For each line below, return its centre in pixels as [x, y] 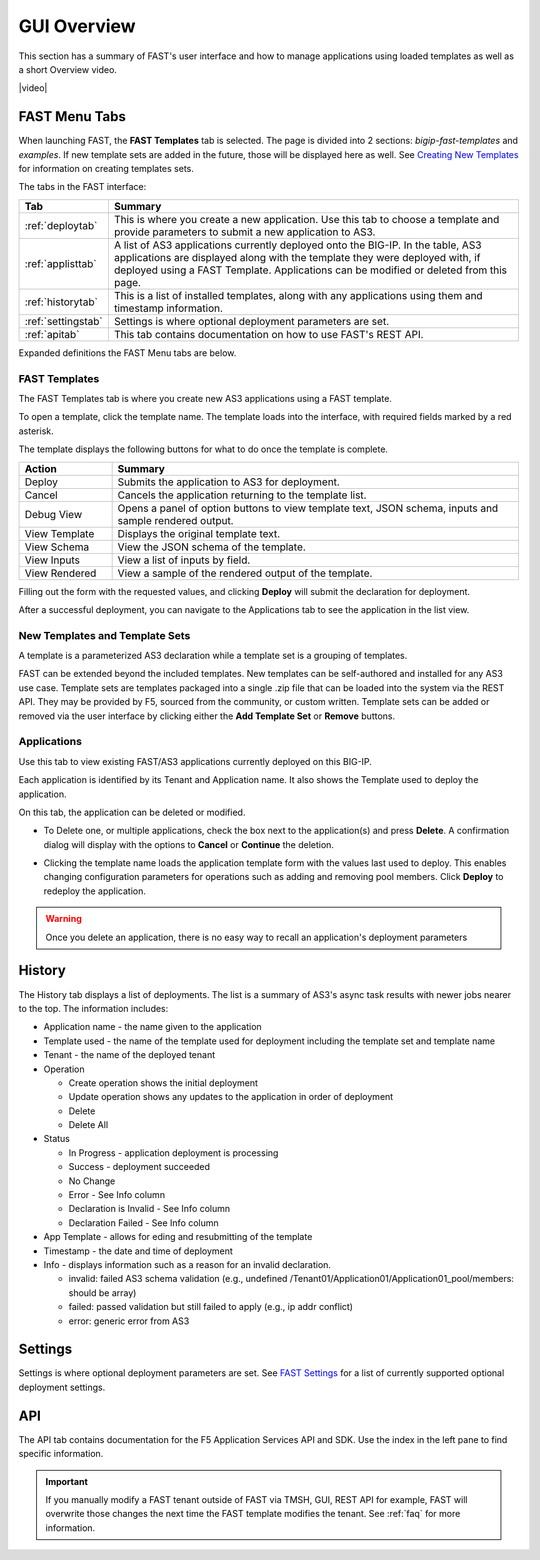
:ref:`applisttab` [60, 263]
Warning [63, 919]
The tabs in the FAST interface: [82, 187]
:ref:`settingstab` [64, 321]
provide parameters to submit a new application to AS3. [244, 232]
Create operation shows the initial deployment [163, 1082]
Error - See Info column [116, 1195]
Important [67, 1481]
